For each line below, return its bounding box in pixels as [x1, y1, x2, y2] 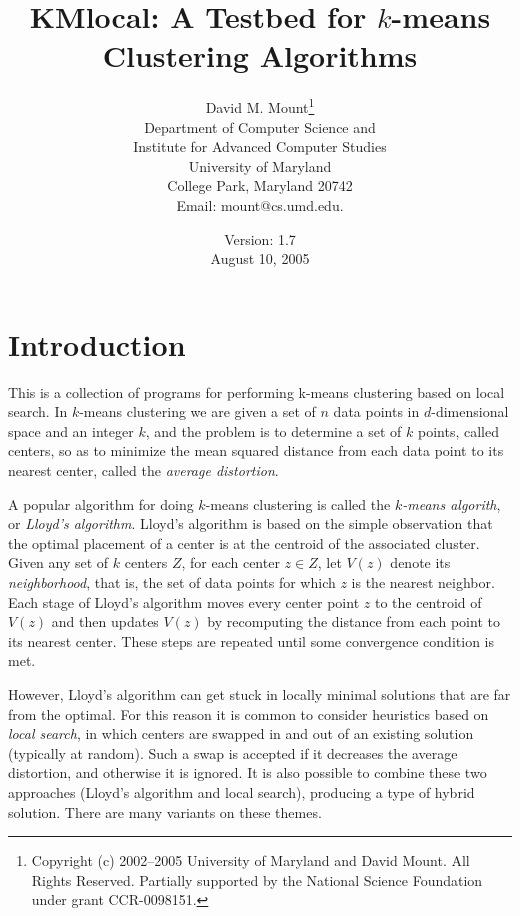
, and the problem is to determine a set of [145, 420, 402, 441]
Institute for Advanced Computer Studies [133, 136, 387, 157]
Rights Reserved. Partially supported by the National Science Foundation [31, 869, 483, 890]
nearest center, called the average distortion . [8, 460, 279, 481]
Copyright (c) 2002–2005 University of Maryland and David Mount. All [31, 850, 470, 871]
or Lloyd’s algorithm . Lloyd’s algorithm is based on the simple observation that [8, 513, 493, 534]
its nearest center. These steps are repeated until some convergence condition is [8, 630, 494, 651]
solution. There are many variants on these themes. [8, 801, 322, 822]
